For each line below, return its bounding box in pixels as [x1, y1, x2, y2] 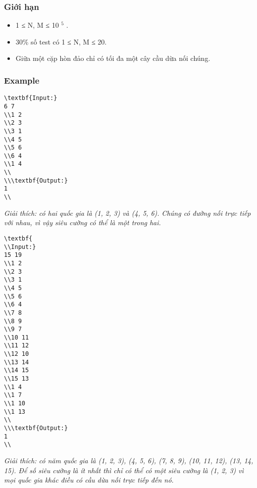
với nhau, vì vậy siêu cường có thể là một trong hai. [4, 217, 161, 228]
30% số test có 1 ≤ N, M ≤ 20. [15, 36, 107, 47]
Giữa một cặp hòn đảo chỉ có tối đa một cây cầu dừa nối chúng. [15, 53, 210, 63]
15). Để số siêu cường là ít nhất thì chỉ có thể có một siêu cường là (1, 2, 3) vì [4, 465, 244, 475]
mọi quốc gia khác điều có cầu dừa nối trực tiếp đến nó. [4, 475, 174, 485]
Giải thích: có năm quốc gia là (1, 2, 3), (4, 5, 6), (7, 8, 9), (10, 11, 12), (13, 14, [4, 455, 254, 465]
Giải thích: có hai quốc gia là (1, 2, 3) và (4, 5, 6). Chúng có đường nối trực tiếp [4, 207, 251, 218]
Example [4, 74, 40, 86]
